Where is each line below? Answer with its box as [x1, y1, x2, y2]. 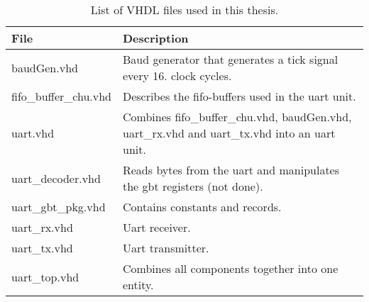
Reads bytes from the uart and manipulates [122, 162, 340, 178]
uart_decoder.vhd [11, 169, 101, 186]
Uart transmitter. [122, 240, 209, 256]
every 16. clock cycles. [122, 67, 232, 84]
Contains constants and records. [122, 198, 282, 215]
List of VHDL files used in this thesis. [90, 1, 279, 18]
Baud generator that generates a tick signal [122, 51, 338, 67]
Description [122, 30, 189, 46]
